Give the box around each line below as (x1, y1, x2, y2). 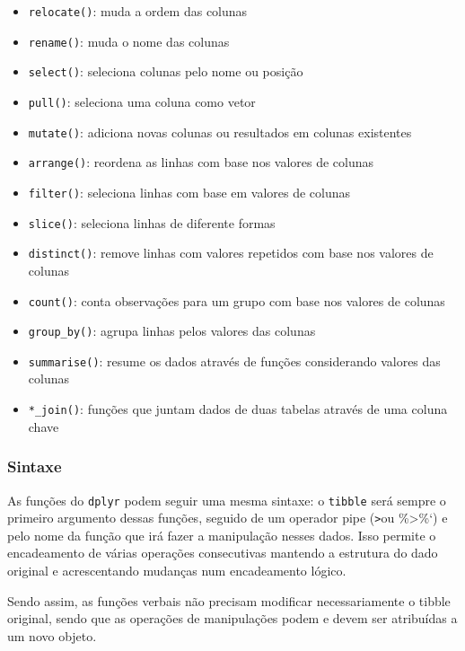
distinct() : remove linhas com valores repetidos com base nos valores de (28, 243, 434, 262)
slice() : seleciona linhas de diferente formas (28, 213, 276, 232)
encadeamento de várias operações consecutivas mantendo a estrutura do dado (7, 543, 438, 562)
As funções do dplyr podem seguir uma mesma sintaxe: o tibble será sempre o (7, 490, 446, 509)
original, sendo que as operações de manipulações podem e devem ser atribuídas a (7, 609, 458, 628)
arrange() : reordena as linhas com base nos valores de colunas (28, 153, 374, 172)
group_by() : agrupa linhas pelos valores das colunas (28, 321, 316, 340)
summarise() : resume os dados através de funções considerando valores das (28, 351, 441, 370)
